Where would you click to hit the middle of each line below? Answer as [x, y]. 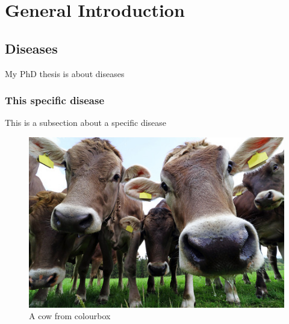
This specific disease [55, 100]
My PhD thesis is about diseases [65, 73]
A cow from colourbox [70, 316]
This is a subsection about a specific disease [86, 123]
